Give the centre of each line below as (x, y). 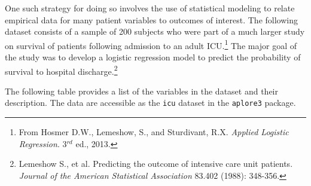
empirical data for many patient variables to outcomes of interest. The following (151, 19)
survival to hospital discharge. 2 (61, 70)
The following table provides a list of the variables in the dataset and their (141, 91)
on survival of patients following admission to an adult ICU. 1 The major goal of (151, 44)
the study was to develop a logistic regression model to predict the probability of (153, 57)
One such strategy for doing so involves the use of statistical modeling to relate (150, 8)
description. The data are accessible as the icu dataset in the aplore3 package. (150, 103)
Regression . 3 (43, 143)
